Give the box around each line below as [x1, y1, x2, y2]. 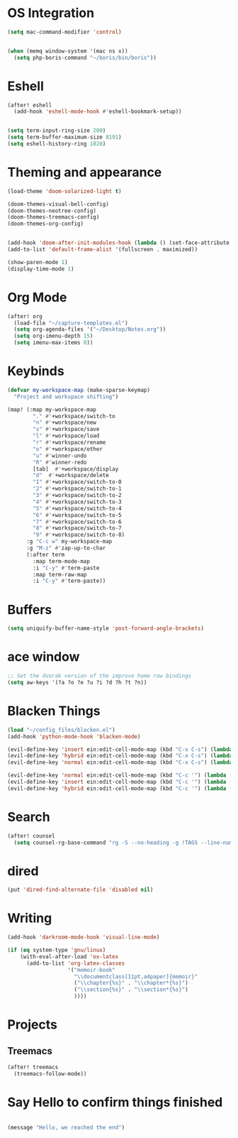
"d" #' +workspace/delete [33, 472, 110, 479]
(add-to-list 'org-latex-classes [25, 960, 125, 967]
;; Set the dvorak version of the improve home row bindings [7, 672, 192, 679]
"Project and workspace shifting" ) [13, 393, 119, 400]
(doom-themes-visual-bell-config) [7, 200, 110, 207]
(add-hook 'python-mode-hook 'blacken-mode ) [7, 733, 141, 740]
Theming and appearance [7, 165, 162, 180]
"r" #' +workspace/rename [33, 439, 106, 447]
